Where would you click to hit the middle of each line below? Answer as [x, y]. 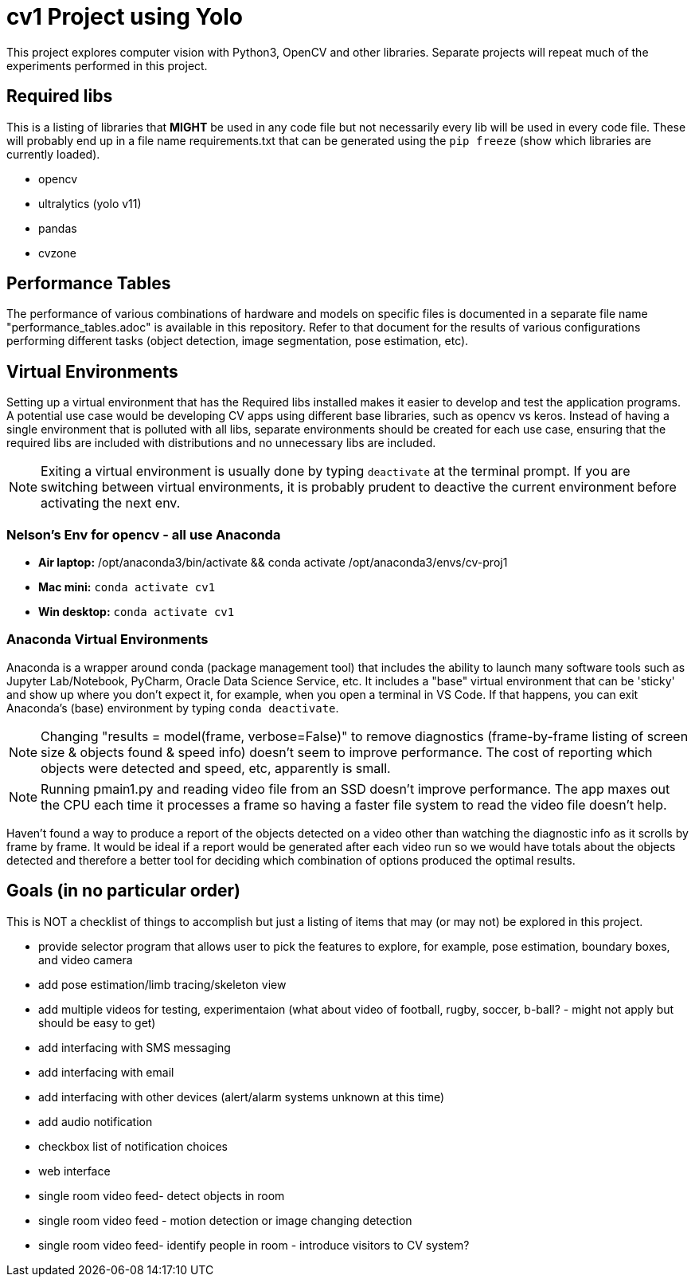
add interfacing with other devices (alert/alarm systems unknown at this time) [242, 1097]
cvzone [57, 253]
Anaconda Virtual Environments [107, 640]
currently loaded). [53, 154]
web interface [74, 1171]
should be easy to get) [97, 1022]
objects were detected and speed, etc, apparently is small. [216, 768]
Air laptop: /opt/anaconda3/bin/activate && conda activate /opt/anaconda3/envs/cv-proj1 [273, 563]
